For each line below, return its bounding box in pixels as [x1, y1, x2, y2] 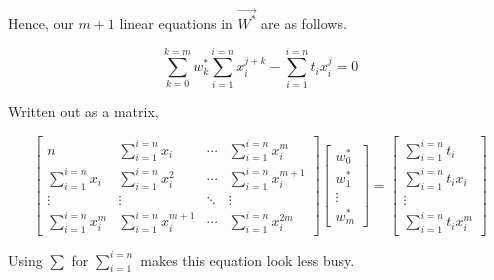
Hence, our [8, 12, 74, 33]
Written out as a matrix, [8, 101, 159, 122]
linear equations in [119, 12, 233, 33]
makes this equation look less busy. [140, 249, 355, 270]
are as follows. [261, 12, 347, 33]
